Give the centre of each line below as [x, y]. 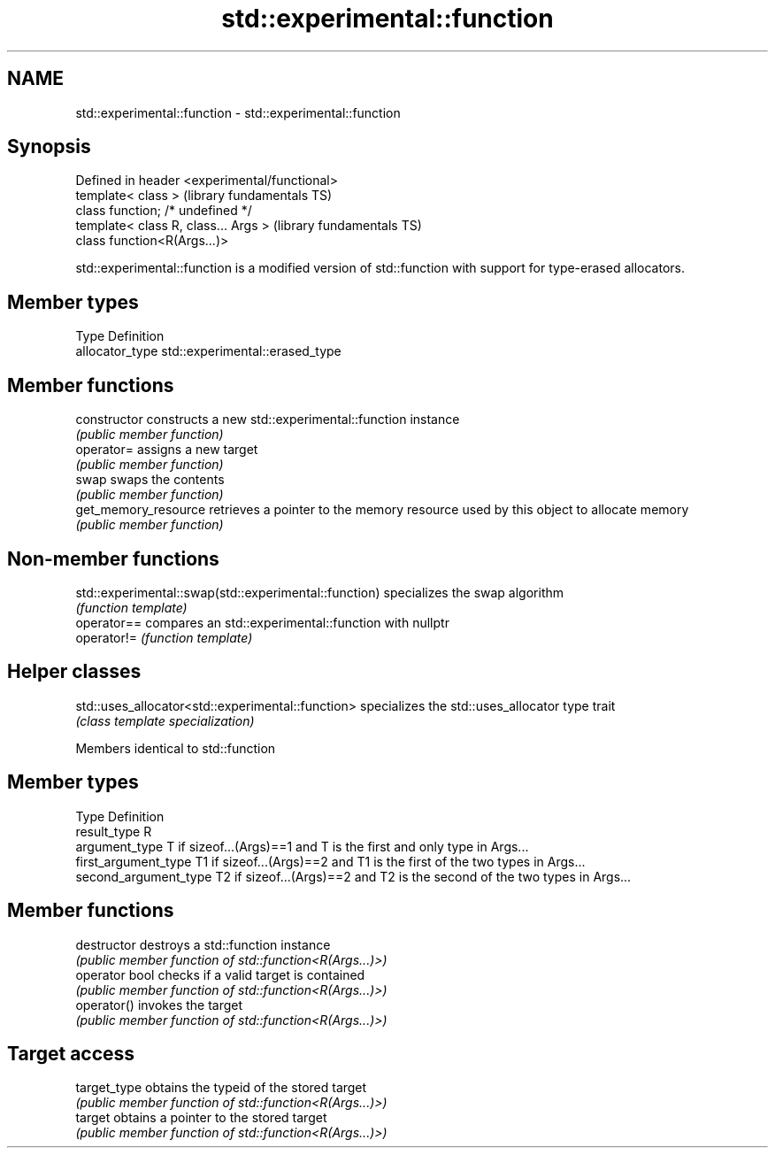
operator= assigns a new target [167, 450]
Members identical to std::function [176, 748]
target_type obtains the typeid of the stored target [221, 1088]
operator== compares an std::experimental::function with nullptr [262, 622]
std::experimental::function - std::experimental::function [238, 112]
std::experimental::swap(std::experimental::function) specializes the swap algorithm [320, 592]
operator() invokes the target [159, 1005]
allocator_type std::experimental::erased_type [208, 351]
